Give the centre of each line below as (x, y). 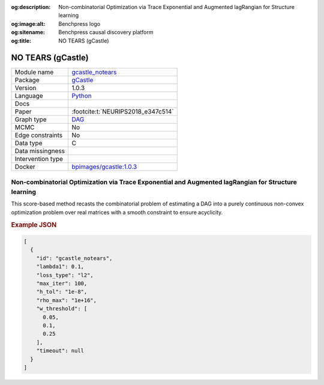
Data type (28, 143)
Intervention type (39, 159)
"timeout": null (60, 351)
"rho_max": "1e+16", (67, 300)
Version (25, 88)
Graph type (31, 120)
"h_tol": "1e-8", (62, 292)
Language (29, 96)
